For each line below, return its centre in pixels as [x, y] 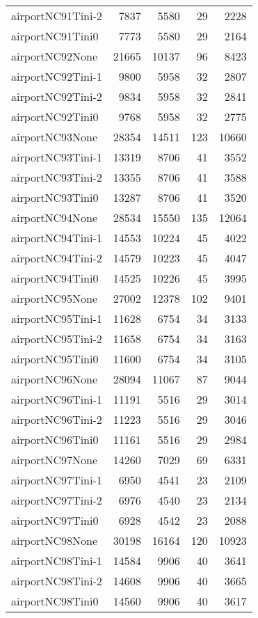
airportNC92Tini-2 [57, 96]
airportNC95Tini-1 [57, 318]
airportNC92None [55, 56]
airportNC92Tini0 [55, 117]
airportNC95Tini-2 [57, 339]
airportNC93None [55, 137]
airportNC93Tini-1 [57, 157]
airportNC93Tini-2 [57, 177]
